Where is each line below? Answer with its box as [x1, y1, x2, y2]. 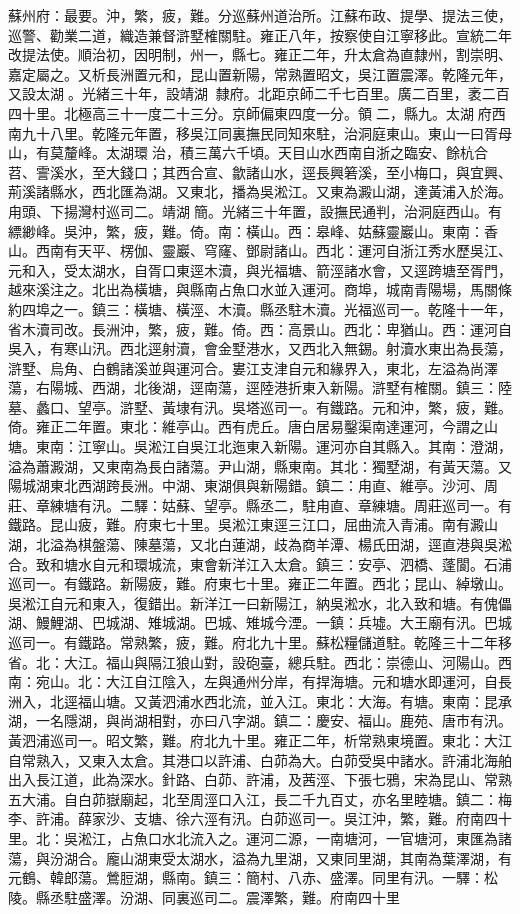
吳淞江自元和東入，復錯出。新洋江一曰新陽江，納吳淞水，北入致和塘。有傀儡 [8, 592, 512, 613]
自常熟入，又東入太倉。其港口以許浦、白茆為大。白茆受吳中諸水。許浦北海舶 [8, 749, 512, 770]
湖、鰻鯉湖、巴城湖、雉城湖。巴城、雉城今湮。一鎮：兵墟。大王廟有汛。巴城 [8, 612, 512, 633]
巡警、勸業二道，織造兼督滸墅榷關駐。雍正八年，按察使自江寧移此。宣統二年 [8, 24, 512, 45]
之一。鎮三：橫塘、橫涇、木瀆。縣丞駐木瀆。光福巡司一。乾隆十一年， [49, 298, 512, 319]
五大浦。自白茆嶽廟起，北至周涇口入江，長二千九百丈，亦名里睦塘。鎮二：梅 [8, 788, 512, 809]
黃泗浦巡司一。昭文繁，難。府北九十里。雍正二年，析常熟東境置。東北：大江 [8, 729, 512, 750]
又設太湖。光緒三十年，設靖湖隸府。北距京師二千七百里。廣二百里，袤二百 [8, 83, 510, 104]
